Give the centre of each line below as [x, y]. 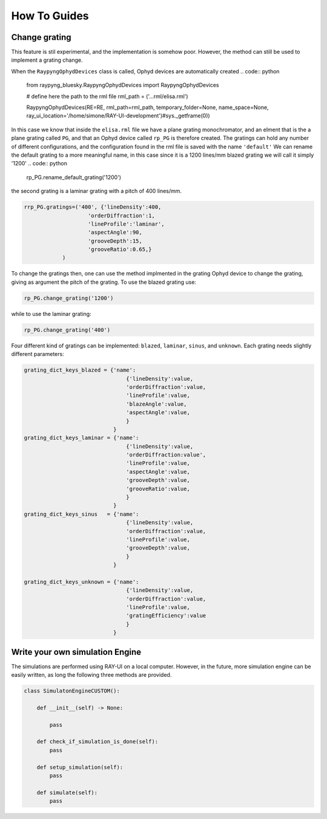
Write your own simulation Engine [76, 652]
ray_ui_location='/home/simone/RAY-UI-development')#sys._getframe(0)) [118, 116]
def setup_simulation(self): [80, 767]
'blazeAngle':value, [157, 404]
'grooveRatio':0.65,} [120, 249]
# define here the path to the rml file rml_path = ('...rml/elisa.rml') [107, 96]
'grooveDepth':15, [115, 241]
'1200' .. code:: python [39, 163]
